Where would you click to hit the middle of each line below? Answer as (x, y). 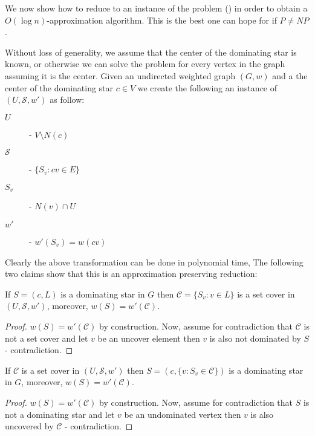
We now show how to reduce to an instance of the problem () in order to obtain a (156, 8)
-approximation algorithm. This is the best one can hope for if (162, 20)
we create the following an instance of (207, 87)
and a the (290, 75)
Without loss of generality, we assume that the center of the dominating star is (151, 52)
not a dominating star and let (60, 414)
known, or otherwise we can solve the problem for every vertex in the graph (145, 64)
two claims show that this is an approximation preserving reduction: (131, 274)
